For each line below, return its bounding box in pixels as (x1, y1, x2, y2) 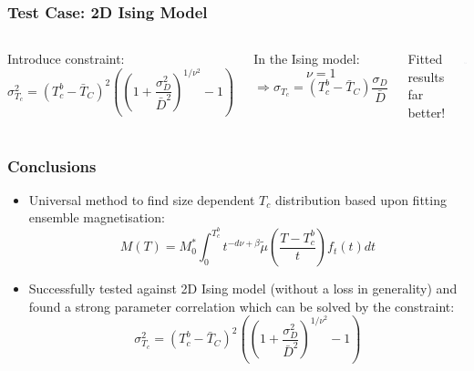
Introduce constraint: (7, 49, 125, 68)
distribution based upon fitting (274, 190, 447, 209)
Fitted (407, 49, 443, 68)
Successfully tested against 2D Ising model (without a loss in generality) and (28, 279, 458, 298)
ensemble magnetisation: (28, 208, 165, 227)
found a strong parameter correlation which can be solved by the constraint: (28, 296, 455, 315)
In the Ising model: (253, 49, 360, 68)
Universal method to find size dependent (28, 190, 255, 209)
